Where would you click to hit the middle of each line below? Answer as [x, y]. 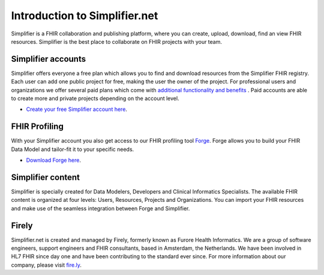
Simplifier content [46, 177]
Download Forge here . [53, 160]
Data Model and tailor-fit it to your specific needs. [73, 149]
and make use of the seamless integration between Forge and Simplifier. [100, 208]
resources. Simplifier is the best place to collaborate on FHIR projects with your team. [116, 41]
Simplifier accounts [49, 59]
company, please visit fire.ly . [46, 265]
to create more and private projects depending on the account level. [95, 98]
